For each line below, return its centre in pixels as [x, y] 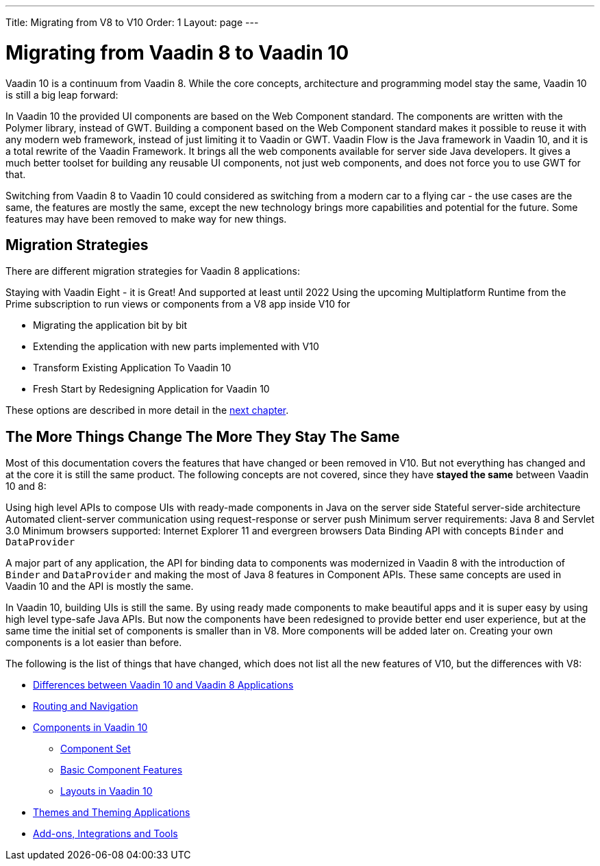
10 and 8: [26, 486]
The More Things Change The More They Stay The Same [203, 436]
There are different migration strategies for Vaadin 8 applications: [153, 271]
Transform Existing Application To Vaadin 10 [132, 368]
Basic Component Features [122, 770]
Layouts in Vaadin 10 [107, 791]
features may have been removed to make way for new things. [146, 219]
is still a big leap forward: [62, 95]
